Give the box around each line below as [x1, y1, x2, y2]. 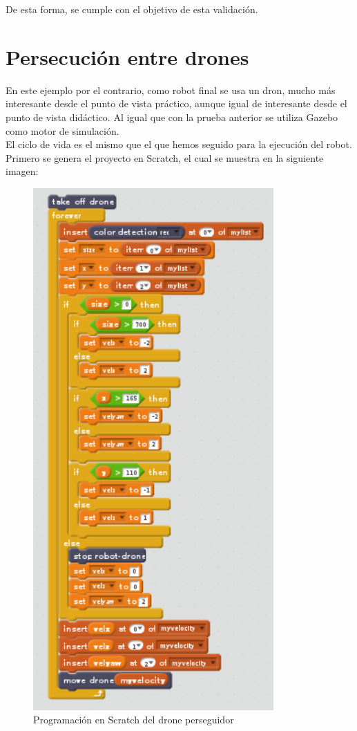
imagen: [6, 164, 39, 178]
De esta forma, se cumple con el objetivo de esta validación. [6, 2, 258, 16]
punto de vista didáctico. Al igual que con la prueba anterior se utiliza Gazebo [6, 109, 338, 124]
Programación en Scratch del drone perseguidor [33, 712, 234, 727]
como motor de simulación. [6, 123, 119, 138]
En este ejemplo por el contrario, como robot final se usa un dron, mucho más [6, 82, 336, 97]
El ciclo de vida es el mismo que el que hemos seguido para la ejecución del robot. [6, 137, 352, 151]
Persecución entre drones [6, 42, 249, 71]
